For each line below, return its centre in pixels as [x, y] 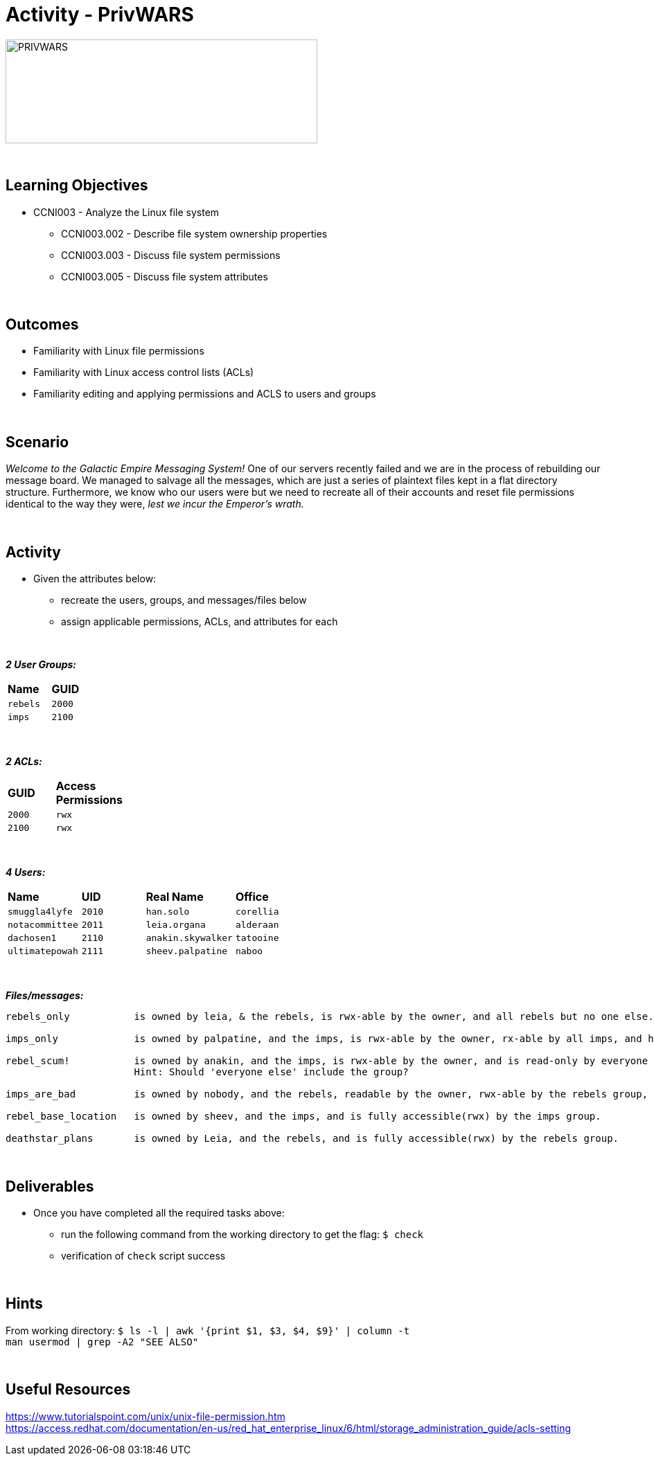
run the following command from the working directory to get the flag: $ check [242, 1234]
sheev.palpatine [187, 951]
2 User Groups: [41, 665]
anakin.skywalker [189, 938]
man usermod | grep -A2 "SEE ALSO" [102, 1342]
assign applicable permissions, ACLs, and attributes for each [200, 622]
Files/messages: [45, 996]
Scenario [37, 442]
